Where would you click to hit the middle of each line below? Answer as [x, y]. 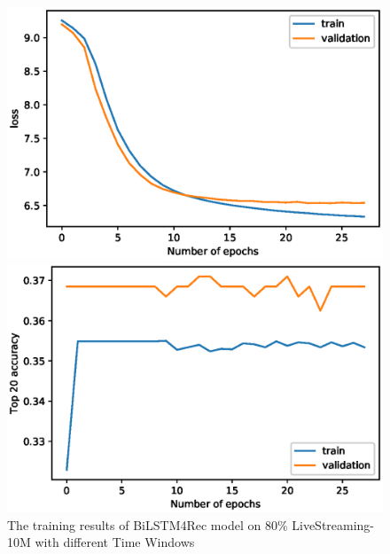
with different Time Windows [115, 542]
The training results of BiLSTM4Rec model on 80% [148, 524]
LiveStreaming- [333, 524]
